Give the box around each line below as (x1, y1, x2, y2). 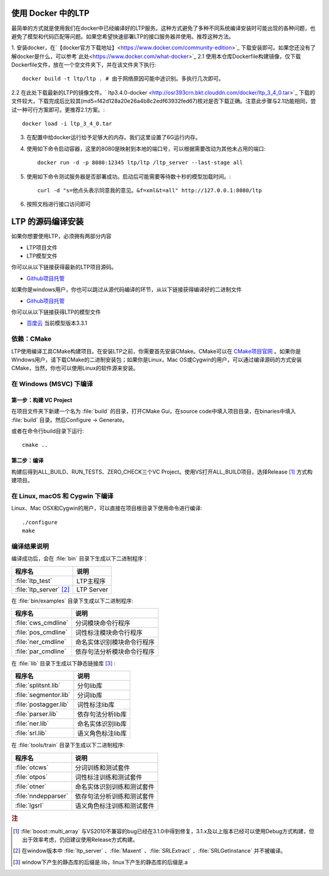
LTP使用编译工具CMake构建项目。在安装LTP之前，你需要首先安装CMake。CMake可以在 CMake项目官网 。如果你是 (11, 347, 302, 355)
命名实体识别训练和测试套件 (75, 782, 155, 791)
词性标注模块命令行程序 (75, 629, 143, 637)
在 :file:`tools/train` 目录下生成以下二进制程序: (11, 742, 125, 749)
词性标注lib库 (77, 701, 115, 709)
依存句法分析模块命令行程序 (75, 648, 155, 656)
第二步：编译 (11, 457, 44, 464)
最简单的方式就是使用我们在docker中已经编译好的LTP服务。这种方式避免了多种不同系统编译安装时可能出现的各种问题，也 (11, 24, 316, 32)
